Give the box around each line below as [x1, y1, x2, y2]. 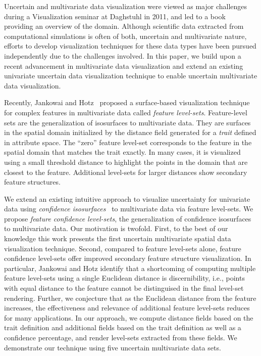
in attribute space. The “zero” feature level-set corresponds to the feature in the [4, 137, 252, 147]
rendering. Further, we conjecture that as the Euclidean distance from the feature [4, 292, 256, 303]
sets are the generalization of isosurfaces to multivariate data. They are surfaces [4, 117, 251, 127]
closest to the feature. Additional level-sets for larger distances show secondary [4, 166, 247, 177]
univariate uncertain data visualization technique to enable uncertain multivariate [4, 70, 257, 81]
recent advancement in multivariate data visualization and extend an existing [4, 60, 243, 71]
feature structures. [4, 176, 61, 187]
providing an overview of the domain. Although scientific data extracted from [4, 21, 244, 31]
